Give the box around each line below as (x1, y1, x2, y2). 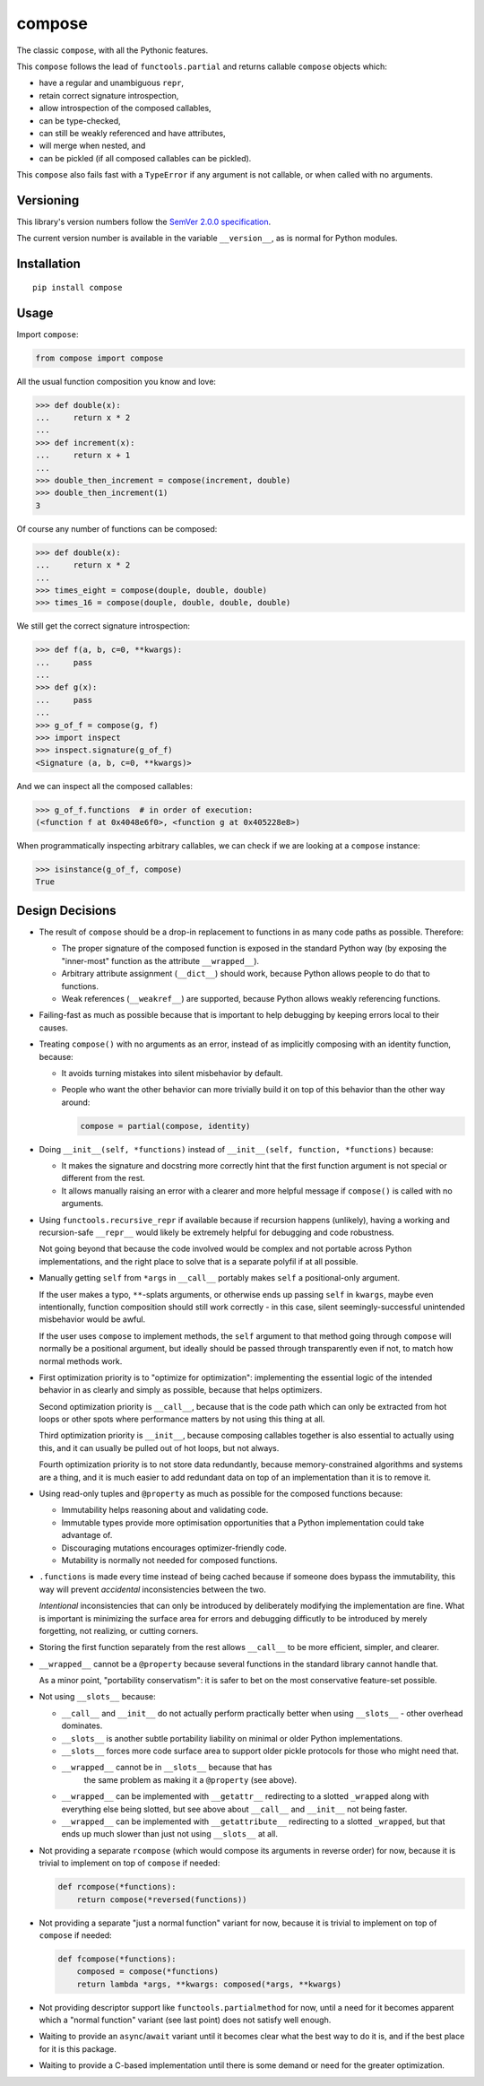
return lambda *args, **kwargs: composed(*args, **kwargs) (76, 1978, 342, 1989)
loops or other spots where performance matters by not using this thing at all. (39, 1413, 325, 1425)
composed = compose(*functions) (76, 1967, 220, 1977)
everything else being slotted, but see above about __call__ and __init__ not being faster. (61, 1804, 408, 1814)
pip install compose (32, 282, 123, 292)
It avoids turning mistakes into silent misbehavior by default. (61, 1067, 283, 1078)
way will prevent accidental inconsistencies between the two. (39, 1584, 266, 1595)
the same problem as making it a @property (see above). (83, 1774, 298, 1785)
